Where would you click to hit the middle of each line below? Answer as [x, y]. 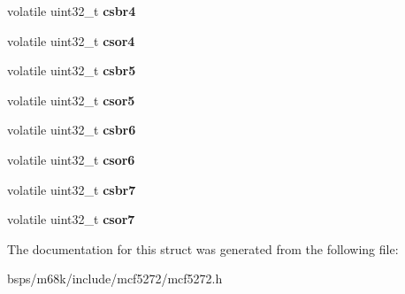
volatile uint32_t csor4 [71, 40]
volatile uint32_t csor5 [71, 100]
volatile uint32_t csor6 [71, 159]
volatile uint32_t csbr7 [72, 189]
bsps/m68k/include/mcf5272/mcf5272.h [115, 279]
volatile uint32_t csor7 [71, 219]
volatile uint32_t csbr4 [72, 11]
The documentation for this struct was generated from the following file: [203, 248]
